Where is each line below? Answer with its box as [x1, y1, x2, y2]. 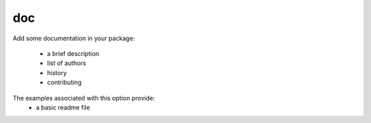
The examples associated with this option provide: [12, 94, 155, 102]
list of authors [47, 59, 87, 68]
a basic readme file [36, 103, 91, 111]
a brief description [47, 49, 100, 57]
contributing [47, 79, 82, 87]
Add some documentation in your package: [12, 34, 135, 42]
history [47, 68, 67, 77]
